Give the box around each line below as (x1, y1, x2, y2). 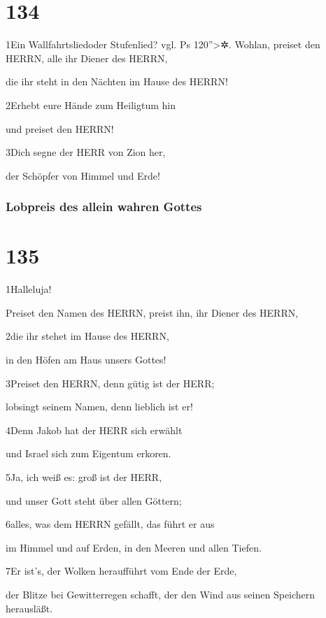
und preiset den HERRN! (6, 121, 114, 136)
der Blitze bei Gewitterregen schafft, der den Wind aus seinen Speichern (6, 587, 316, 601)
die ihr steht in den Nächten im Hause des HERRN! (6, 74, 228, 89)
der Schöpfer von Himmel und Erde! (6, 168, 160, 182)
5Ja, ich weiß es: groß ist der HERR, (6, 470, 162, 484)
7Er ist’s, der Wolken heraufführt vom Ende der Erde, (6, 563, 237, 578)
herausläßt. (6, 601, 53, 615)
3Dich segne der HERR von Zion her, (6, 145, 166, 159)
